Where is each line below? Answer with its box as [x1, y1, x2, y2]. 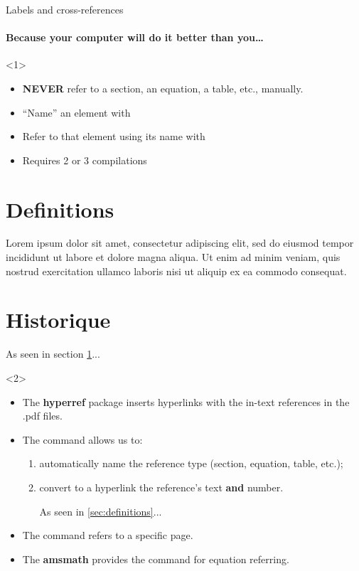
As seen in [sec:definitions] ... [39, 503, 162, 518]
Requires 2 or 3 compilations [22, 152, 147, 167]
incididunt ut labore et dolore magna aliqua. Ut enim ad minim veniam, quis [6, 250, 341, 265]
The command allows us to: [22, 432, 143, 447]
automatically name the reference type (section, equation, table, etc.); [39, 456, 343, 471]
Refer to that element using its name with [22, 129, 205, 144]
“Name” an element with [22, 105, 131, 119]
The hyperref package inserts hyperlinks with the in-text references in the [22, 394, 350, 409]
